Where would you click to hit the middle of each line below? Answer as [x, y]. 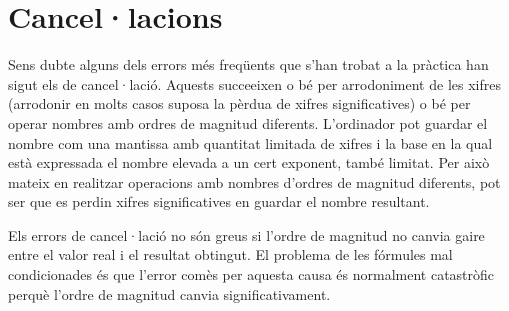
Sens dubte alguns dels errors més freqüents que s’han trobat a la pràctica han [248, 64]
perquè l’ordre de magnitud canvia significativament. [169, 293]
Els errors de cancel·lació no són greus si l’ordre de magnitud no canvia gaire [246, 234]
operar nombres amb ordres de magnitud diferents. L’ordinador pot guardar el [248, 122]
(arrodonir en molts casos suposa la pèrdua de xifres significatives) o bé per [239, 103]
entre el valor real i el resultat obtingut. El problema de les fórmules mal [230, 254]
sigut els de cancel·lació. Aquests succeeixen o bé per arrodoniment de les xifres [254, 83]
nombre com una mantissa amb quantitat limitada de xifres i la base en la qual [250, 142]
